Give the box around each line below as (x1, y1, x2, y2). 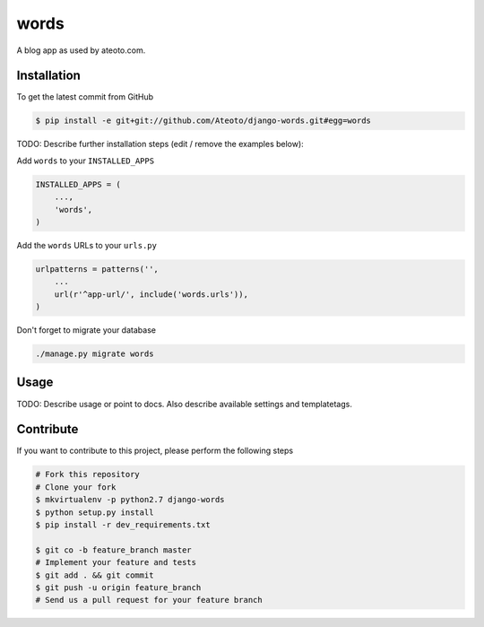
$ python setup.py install (35, 507, 154, 518)
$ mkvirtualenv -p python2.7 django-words (35, 494, 225, 505)
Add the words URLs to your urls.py (16, 239, 157, 250)
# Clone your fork (35, 482, 117, 492)
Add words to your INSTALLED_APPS (16, 155, 155, 166)
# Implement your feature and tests (35, 557, 197, 568)
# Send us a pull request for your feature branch (35, 595, 264, 605)
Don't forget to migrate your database (16, 325, 157, 335)
